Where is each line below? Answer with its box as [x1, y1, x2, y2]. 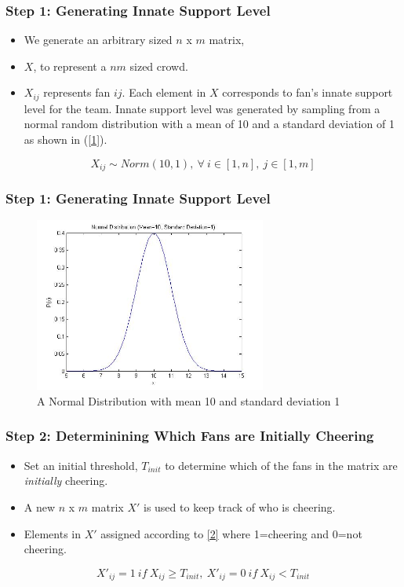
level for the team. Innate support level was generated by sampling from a [24, 100, 380, 116]
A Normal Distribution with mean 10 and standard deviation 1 [37, 392, 340, 409]
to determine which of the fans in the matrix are [165, 457, 398, 473]
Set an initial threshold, [24, 457, 138, 473]
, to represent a [33, 57, 107, 74]
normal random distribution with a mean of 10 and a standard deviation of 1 [24, 116, 395, 132]
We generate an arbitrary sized [24, 31, 173, 48]
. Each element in [122, 84, 206, 101]
